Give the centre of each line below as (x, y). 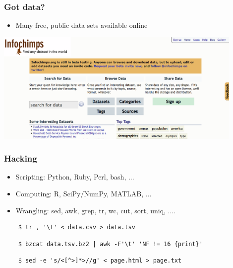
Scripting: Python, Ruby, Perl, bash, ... (75, 177)
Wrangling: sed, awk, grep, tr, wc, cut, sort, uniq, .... (96, 210)
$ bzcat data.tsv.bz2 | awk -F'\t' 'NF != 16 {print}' (110, 244)
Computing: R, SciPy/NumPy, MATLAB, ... (84, 194)
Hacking (21, 158)
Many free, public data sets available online (82, 25)
